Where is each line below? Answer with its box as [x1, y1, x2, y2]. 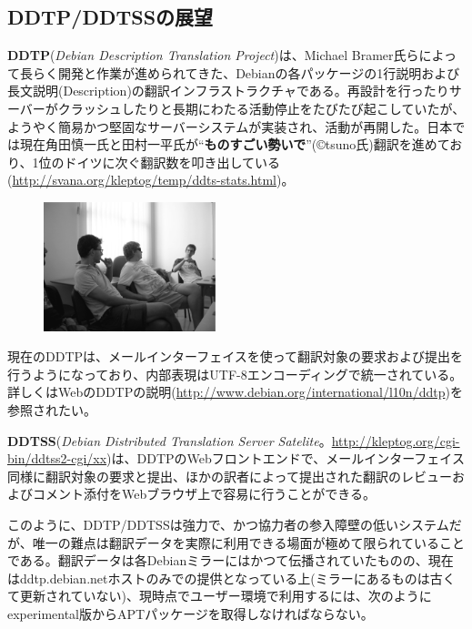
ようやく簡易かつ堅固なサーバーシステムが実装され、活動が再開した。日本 [7, 117, 453, 136]
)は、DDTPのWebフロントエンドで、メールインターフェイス [106, 449, 465, 468]
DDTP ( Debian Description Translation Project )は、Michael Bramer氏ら [7, 46, 419, 65]
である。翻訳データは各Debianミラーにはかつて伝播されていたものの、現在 [7, 551, 454, 570]
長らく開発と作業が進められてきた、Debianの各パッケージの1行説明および [19, 63, 460, 82]
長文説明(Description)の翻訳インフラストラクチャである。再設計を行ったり [7, 81, 449, 100]
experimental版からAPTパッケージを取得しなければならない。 [7, 604, 374, 623]
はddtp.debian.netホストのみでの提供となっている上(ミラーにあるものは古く [7, 568, 456, 587]
